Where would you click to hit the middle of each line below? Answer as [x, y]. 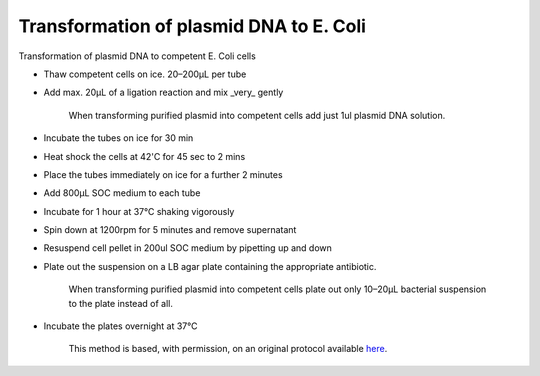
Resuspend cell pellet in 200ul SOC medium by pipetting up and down [187, 248]
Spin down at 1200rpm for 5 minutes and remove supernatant [170, 230]
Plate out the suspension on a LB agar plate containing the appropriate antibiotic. [210, 266]
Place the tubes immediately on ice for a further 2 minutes [163, 174]
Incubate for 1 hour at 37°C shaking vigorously [139, 211]
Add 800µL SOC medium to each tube [122, 193]
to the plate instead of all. [121, 303]
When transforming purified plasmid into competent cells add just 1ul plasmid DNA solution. [257, 115]
